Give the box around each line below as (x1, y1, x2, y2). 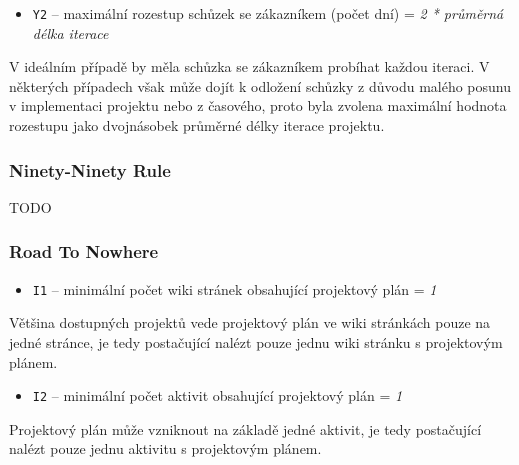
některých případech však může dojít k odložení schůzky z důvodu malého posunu (9, 75, 511, 96)
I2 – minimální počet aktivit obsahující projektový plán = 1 (32, 385, 403, 406)
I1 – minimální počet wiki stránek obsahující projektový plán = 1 (32, 278, 437, 299)
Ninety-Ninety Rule (9, 157, 171, 182)
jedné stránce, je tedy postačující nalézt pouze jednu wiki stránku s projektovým (9, 331, 503, 352)
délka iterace (32, 22, 109, 43)
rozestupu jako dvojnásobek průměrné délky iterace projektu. (9, 115, 385, 136)
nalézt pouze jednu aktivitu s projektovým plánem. (9, 438, 322, 459)
